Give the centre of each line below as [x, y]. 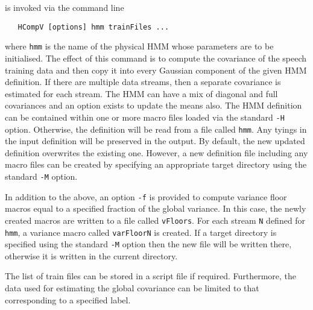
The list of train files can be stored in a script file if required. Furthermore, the [151, 276]
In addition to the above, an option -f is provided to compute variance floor [146, 196]
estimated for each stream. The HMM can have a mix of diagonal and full [141, 93]
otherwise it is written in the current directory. [91, 255]
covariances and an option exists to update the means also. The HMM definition [153, 105]
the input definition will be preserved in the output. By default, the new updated [155, 141]
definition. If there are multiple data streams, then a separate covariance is [143, 82]
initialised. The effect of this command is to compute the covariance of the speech [156, 58]
